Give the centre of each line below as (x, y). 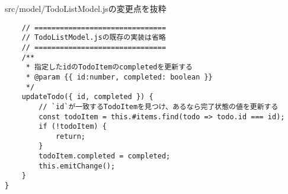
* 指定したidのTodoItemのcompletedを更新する (109, 67)
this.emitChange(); (77, 166)
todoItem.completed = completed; (105, 156)
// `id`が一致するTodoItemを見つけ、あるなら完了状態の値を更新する (159, 106)
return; (71, 136)
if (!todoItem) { (73, 127)
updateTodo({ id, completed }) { (87, 97)
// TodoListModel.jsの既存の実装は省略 (94, 38)
